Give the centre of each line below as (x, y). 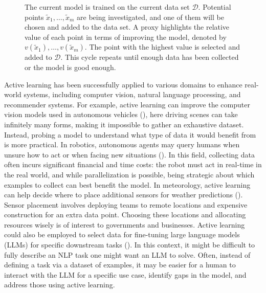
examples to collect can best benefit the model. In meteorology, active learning (127, 184)
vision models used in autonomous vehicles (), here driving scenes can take (121, 114)
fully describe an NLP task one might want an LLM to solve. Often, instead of (127, 254)
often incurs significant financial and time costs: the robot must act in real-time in (133, 164)
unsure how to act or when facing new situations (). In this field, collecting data (129, 154)
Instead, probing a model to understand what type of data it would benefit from (130, 134)
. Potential (215, 7)
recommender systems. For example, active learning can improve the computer (127, 104)
